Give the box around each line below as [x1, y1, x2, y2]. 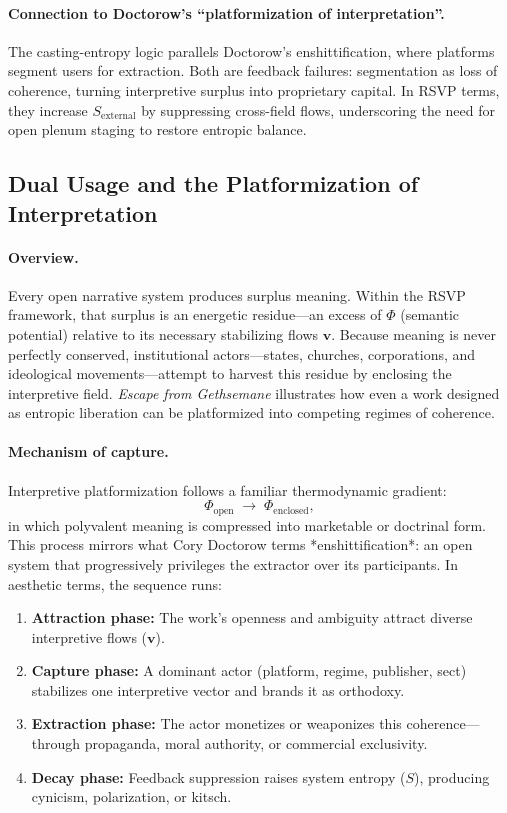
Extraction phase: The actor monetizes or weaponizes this [31, 713, 402, 734]
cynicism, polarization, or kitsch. [31, 786, 232, 807]
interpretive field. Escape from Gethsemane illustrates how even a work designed [8, 382, 500, 403]
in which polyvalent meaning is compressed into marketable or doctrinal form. [8, 514, 486, 535]
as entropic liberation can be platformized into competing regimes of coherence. [8, 402, 495, 423]
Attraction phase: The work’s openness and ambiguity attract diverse [31, 607, 473, 628]
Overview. [8, 246, 79, 267]
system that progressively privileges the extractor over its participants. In [8, 553, 458, 574]
